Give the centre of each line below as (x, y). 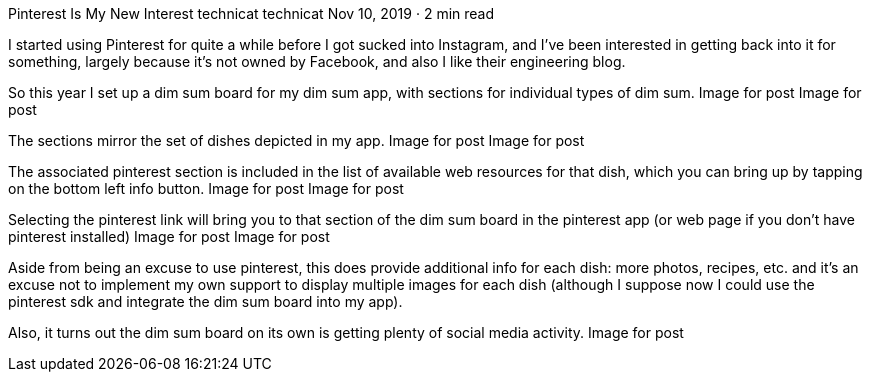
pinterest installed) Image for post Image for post (169, 236)
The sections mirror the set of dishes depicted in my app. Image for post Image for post (296, 140)
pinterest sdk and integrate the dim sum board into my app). (205, 301)
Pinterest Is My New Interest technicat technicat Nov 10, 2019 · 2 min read (251, 13)
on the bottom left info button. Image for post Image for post (206, 188)
